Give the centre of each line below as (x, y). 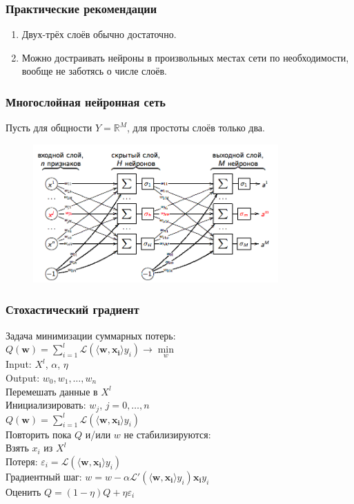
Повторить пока (39, 434)
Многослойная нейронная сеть (86, 101)
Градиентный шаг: (44, 476)
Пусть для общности (49, 128)
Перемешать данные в (52, 391)
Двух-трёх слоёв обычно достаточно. (99, 34)
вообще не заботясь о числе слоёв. (94, 71)
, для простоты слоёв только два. (196, 128)
